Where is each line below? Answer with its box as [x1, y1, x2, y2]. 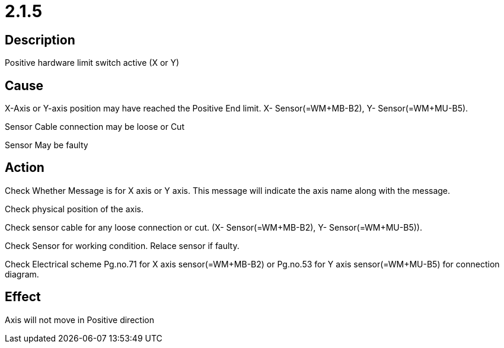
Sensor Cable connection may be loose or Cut [5, 122, 184, 132]
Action [5, 160, 44, 175]
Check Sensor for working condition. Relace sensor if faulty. [5, 240, 240, 251]
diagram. [5, 269, 39, 279]
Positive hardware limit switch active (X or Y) [5, 58, 180, 68]
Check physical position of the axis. [5, 203, 144, 214]
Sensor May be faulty [5, 140, 88, 151]
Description [5, 32, 75, 47]
